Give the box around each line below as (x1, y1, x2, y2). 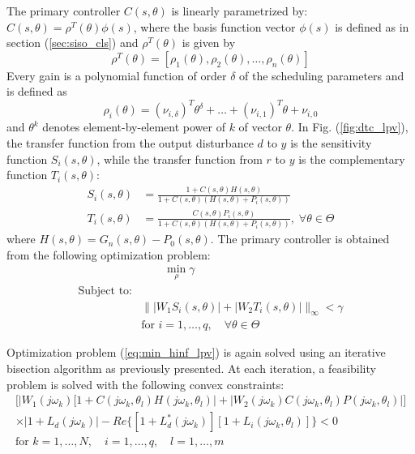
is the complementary (298, 150, 405, 167)
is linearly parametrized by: (171, 2, 308, 19)
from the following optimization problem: (6, 246, 211, 263)
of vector (238, 118, 282, 135)
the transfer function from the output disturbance (6, 135, 254, 152)
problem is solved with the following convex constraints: (6, 375, 285, 392)
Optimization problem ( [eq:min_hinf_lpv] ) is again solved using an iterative (6, 344, 386, 361)
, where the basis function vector (133, 18, 296, 35)
